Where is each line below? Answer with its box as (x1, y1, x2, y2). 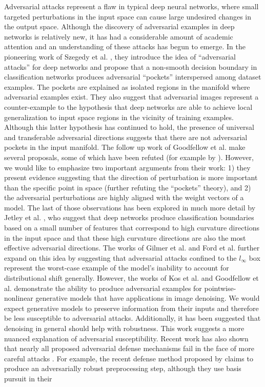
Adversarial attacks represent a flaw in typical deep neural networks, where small (4, 1, 259, 11)
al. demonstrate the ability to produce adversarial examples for (4, 282, 202, 293)
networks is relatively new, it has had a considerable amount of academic (4, 31, 233, 42)
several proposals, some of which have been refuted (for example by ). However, (4, 151, 254, 162)
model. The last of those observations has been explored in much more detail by (4, 202, 256, 212)
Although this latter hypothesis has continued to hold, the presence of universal (4, 122, 254, 132)
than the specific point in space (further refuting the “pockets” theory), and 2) (4, 182, 251, 192)
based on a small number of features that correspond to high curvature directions (4, 222, 260, 233)
